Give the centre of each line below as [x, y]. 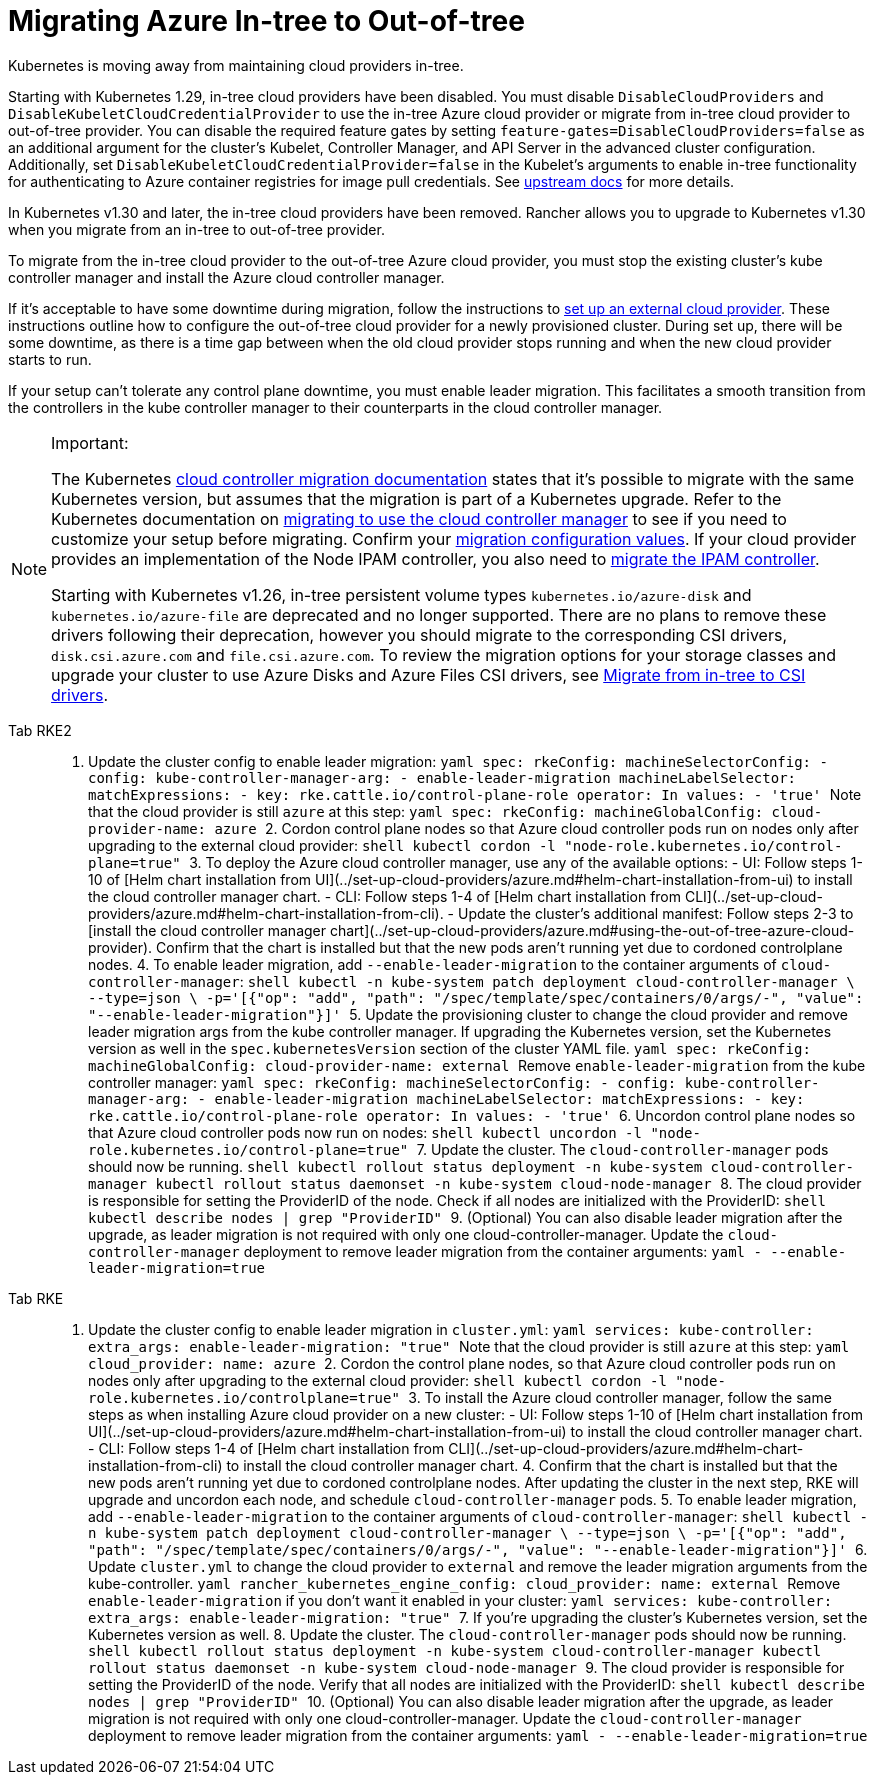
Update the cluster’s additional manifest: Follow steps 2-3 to [655, 913]
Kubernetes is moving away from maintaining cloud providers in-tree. [236, 65]
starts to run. [50, 359]
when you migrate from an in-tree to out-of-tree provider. [196, 229]
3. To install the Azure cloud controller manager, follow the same [620, 1397]
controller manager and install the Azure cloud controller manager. [226, 277]
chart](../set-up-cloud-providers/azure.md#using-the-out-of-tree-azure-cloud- [592, 930]
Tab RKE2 [40, 730]
